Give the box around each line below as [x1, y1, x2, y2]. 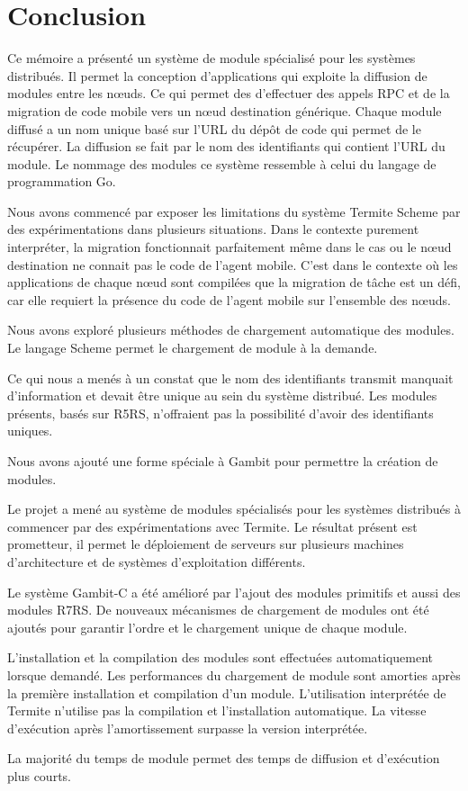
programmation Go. [7, 172, 116, 191]
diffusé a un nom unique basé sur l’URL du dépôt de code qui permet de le [7, 119, 421, 138]
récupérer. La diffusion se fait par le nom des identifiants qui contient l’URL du [7, 137, 445, 156]
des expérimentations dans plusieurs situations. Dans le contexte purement [7, 220, 419, 238]
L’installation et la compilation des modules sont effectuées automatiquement [7, 648, 434, 667]
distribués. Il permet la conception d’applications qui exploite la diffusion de [7, 66, 427, 85]
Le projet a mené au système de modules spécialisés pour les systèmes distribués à [7, 499, 461, 518]
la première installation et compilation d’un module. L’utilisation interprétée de [7, 683, 446, 702]
